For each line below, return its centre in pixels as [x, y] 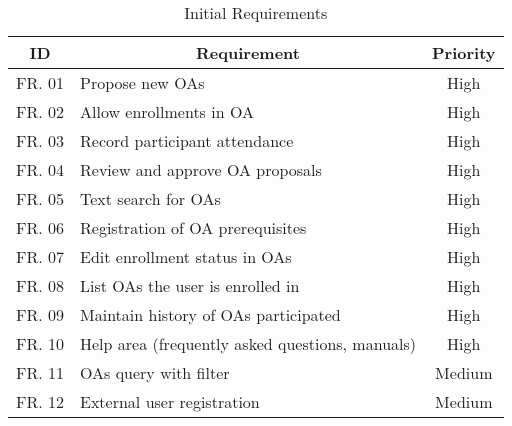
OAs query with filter [155, 372]
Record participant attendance [187, 140]
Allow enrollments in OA [167, 111]
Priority [464, 52]
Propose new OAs [142, 82]
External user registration [170, 401]
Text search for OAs [150, 198]
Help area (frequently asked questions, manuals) [248, 343]
